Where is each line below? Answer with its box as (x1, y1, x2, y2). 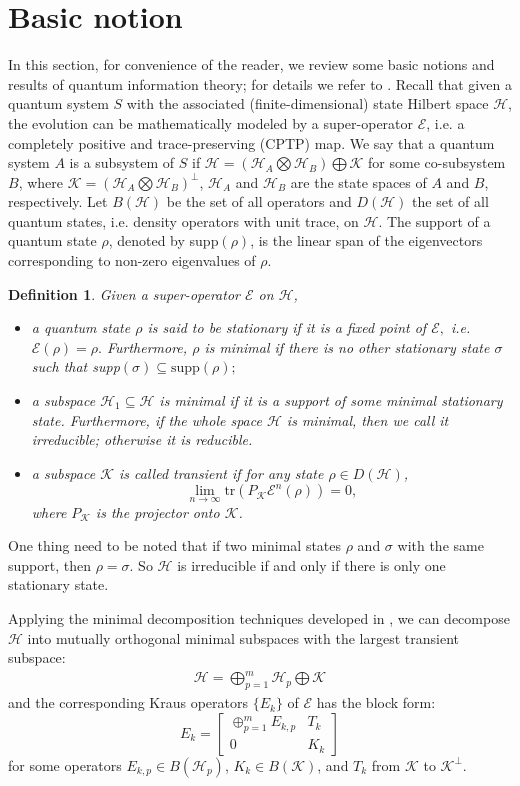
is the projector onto (95, 501, 220, 522)
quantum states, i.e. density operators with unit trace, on (8, 210, 359, 231)
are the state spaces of (290, 171, 427, 192)
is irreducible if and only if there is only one (177, 554, 446, 575)
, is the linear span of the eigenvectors (250, 230, 483, 251)
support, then (8, 554, 91, 575)
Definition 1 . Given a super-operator (8, 283, 240, 304)
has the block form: (316, 692, 436, 713)
